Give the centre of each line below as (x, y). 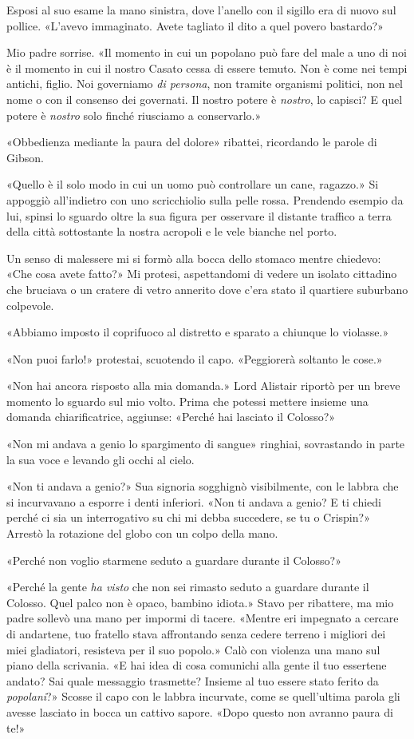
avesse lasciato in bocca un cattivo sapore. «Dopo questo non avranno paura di (200, 711)
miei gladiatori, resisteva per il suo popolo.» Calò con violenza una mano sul (193, 649)
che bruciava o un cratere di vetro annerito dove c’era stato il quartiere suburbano (207, 289)
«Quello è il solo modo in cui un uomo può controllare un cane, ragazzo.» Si (193, 184)
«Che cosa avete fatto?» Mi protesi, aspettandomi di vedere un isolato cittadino (202, 274)
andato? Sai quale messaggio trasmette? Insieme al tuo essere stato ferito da (193, 680)
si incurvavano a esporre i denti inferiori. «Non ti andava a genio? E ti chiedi (194, 501)
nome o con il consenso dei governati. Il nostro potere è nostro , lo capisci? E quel (205, 99)
